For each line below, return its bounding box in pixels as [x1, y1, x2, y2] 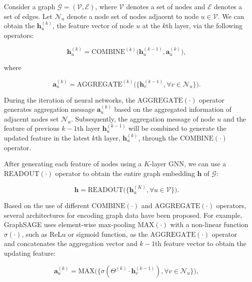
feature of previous [4, 123, 60, 133]
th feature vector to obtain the [155, 238, 247, 248]
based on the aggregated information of [114, 104, 232, 114]
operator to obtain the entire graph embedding [55, 168, 195, 178]
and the [223, 113, 246, 123]
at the [142, 20, 160, 31]
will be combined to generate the [128, 123, 227, 133]
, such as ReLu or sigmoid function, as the [21, 229, 148, 239]
